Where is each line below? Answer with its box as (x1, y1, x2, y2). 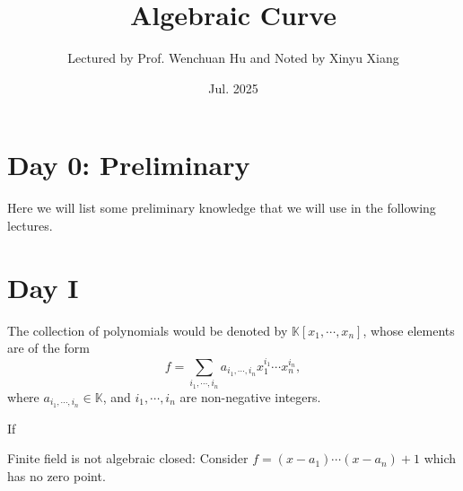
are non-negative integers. (179, 387, 321, 406)
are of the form (7, 338, 90, 357)
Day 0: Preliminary (7, 146, 250, 183)
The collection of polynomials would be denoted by (7, 320, 288, 339)
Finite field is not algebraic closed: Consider (7, 449, 249, 468)
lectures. (7, 215, 53, 234)
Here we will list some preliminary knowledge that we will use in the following (7, 198, 436, 217)
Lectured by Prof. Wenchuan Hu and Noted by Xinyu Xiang (67, 48, 399, 67)
